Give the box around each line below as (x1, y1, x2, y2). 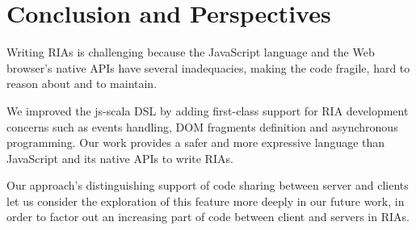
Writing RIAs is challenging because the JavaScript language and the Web (6, 44, 375, 61)
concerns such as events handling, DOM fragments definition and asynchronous (6, 118, 398, 135)
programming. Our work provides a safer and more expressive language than (6, 134, 385, 151)
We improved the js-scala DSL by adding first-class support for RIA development (6, 102, 409, 119)
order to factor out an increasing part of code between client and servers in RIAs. (6, 208, 410, 225)
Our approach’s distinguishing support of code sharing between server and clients (6, 177, 409, 194)
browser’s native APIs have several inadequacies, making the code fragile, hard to (6, 59, 410, 76)
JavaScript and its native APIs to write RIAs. (6, 149, 233, 166)
